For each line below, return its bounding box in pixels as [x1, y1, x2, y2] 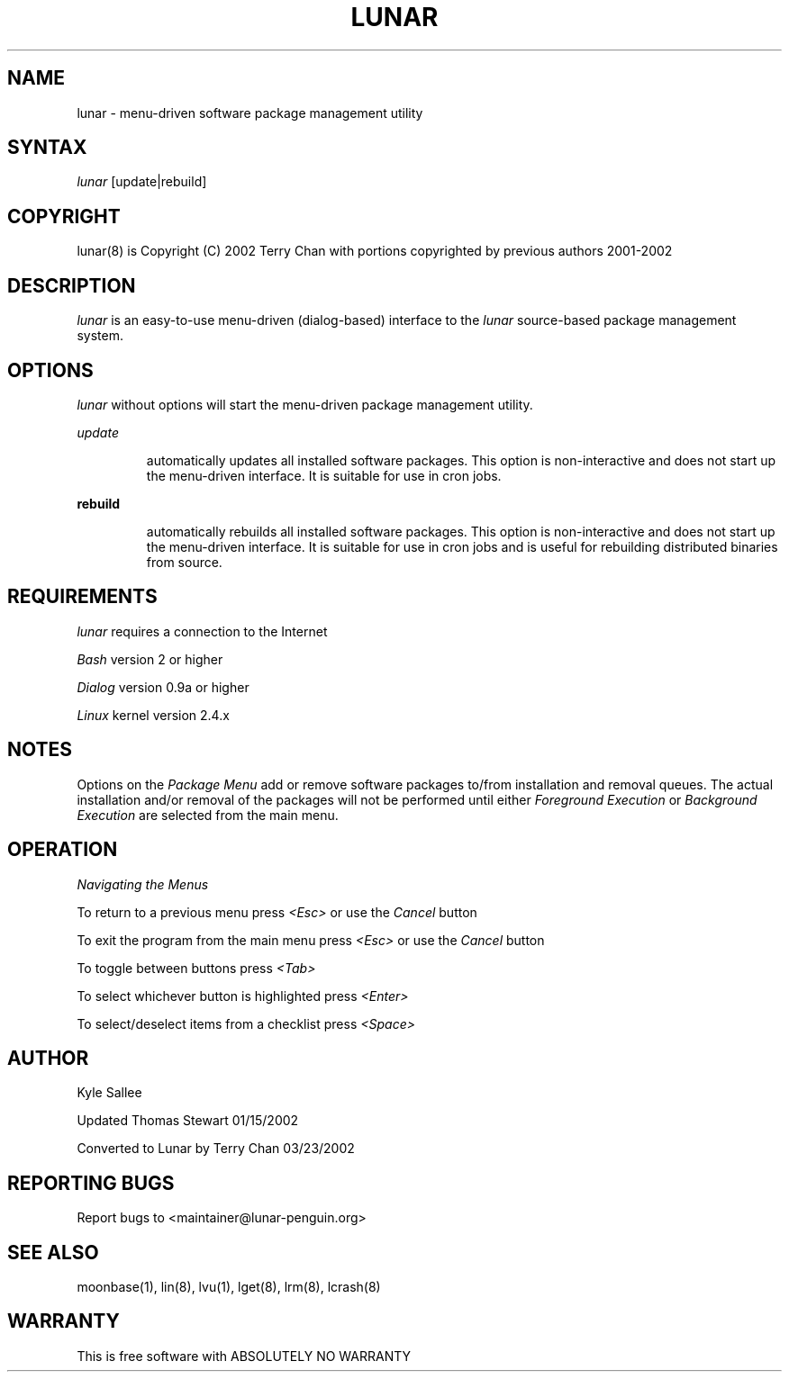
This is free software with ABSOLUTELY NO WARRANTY [77, 1347, 412, 1364]
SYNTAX [7, 136, 87, 159]
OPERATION [7, 838, 118, 861]
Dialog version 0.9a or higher [77, 679, 249, 695]
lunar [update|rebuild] [77, 174, 207, 190]
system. [77, 328, 123, 344]
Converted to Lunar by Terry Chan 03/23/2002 [77, 1140, 355, 1157]
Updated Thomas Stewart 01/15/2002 [77, 1113, 299, 1129]
